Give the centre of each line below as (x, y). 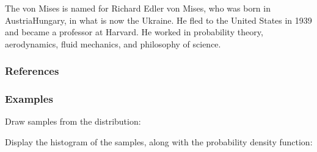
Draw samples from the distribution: (73, 121)
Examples (29, 99)
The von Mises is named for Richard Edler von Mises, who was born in (138, 8)
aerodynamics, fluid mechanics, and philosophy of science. (113, 43)
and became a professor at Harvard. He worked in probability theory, (134, 32)
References (32, 71)
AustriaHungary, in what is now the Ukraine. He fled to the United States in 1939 (158, 20)
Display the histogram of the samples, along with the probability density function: (159, 142)
